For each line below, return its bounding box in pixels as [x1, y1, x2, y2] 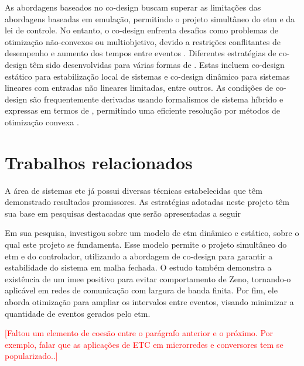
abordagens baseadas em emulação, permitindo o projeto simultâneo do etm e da [5, 12, 295, 25]
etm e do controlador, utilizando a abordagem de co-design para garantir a [5, 249, 273, 262]
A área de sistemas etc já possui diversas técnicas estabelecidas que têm [5, 184, 262, 196]
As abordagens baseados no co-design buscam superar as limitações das [5, 1, 261, 13]
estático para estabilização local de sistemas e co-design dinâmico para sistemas [5, 70, 290, 82]
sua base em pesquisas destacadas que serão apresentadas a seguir [5, 207, 241, 219]
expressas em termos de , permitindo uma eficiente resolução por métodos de [5, 104, 280, 117]
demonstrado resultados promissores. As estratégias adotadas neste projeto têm [5, 196, 289, 208]
